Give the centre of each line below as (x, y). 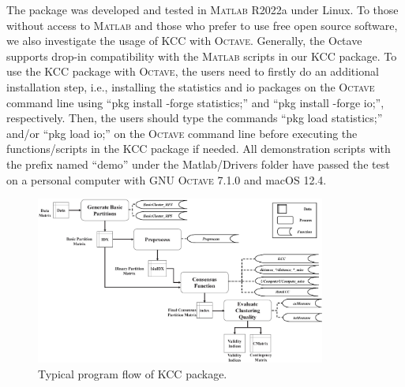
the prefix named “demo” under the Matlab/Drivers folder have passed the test (198, 164)
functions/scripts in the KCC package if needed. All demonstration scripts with (199, 149)
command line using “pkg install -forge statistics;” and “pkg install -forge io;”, (195, 102)
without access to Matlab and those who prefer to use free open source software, (202, 25)
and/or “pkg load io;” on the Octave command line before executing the (182, 133)
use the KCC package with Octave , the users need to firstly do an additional (193, 71)
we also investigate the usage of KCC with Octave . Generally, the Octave (184, 41)
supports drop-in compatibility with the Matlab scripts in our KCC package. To (202, 56)
